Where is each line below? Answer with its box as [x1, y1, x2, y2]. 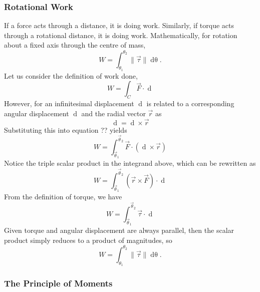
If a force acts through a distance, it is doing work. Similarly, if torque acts [4, 20, 234, 31]
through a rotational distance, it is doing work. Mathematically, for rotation [4, 30, 237, 40]
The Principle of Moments [4, 276, 113, 289]
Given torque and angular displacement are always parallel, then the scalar [4, 225, 234, 235]
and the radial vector [81, 108, 146, 118]
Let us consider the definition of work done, [4, 70, 138, 81]
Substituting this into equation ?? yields [4, 124, 127, 135]
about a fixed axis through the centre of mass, [4, 40, 146, 50]
